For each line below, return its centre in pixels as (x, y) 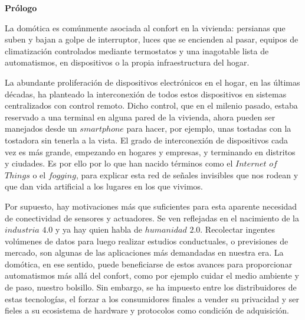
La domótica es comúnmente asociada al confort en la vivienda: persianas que (145, 27)
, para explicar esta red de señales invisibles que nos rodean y (187, 174)
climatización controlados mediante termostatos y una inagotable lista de (137, 50)
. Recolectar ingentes (237, 229)
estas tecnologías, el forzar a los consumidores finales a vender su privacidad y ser (152, 298)
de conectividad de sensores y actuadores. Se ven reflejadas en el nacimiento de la (152, 218)
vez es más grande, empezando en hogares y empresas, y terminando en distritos (150, 151)
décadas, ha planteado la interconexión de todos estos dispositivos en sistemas (146, 94)
